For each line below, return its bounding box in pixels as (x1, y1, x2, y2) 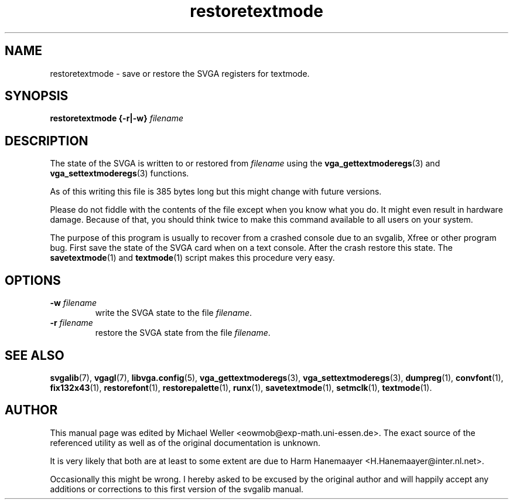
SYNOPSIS (5, 88, 69, 104)
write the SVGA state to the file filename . (95, 308, 252, 318)
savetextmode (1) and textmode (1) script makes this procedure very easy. (50, 253, 335, 263)
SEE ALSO (5, 348, 64, 363)
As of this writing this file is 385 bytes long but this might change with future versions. (50, 186, 382, 197)
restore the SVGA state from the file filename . (95, 328, 271, 338)
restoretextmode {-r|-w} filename (50, 113, 183, 124)
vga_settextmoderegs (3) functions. (50, 168, 189, 179)
